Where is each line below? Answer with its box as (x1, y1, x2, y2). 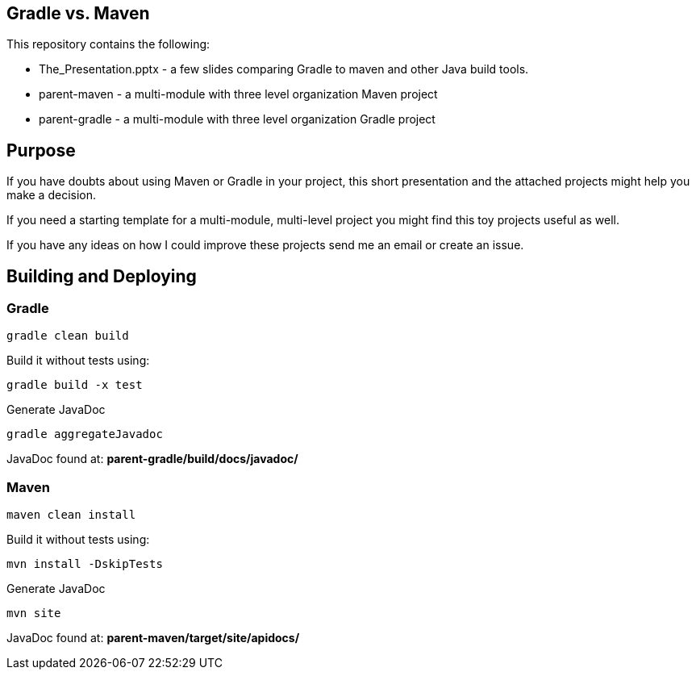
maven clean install (6, 508, 136, 522)
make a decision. (6, 188, 96, 202)
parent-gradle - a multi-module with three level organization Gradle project (39, 112, 436, 127)
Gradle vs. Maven (6, 3, 150, 23)
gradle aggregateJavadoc (6, 428, 163, 441)
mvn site (6, 607, 61, 620)
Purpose (6, 140, 76, 161)
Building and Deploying (6, 265, 197, 286)
